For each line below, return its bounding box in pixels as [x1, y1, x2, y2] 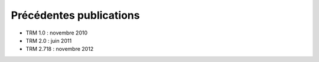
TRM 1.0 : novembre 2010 [25, 29, 88, 36]
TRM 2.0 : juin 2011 [25, 37, 72, 44]
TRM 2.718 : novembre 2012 [25, 46, 94, 53]
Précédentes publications [11, 9, 140, 22]
